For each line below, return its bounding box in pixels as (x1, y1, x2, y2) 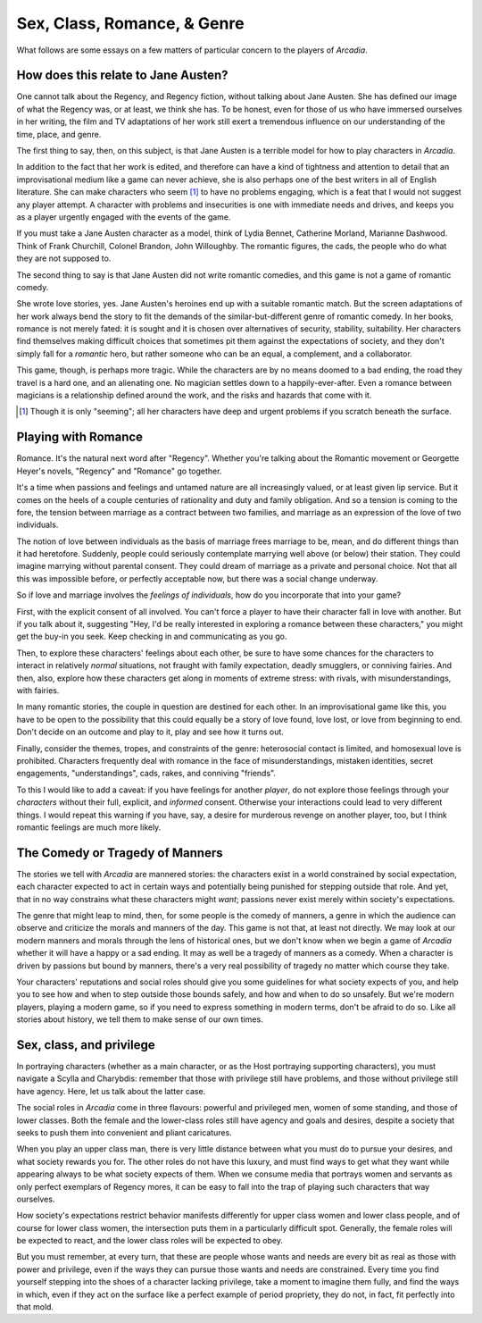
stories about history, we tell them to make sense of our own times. (16, 1014, 263, 1025)
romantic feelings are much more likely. (16, 822, 162, 833)
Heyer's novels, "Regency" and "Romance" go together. (16, 465, 222, 476)
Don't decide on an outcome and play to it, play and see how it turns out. (16, 726, 285, 737)
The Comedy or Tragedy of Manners (16, 845, 223, 860)
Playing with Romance (16, 430, 143, 445)
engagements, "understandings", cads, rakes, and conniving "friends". (16, 768, 277, 779)
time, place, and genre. (16, 129, 102, 139)
